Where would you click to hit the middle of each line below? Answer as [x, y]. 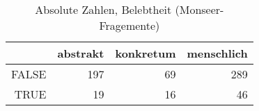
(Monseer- [199, 9]
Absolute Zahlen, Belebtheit [103, 9]
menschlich [217, 53]
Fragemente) [129, 25]
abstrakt [81, 53]
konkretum [146, 53]
